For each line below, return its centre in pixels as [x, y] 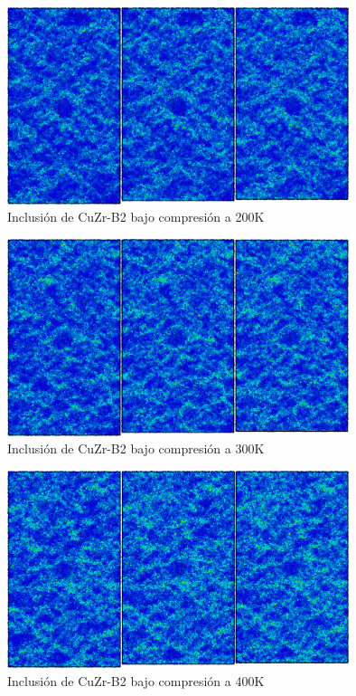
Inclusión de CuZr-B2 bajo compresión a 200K [136, 217]
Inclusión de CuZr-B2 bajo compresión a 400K [136, 680]
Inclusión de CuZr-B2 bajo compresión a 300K [136, 448]
